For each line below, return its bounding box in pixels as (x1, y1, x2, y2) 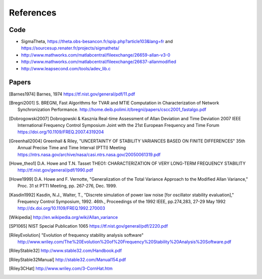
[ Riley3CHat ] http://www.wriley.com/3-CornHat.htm (9, 265, 113, 271)
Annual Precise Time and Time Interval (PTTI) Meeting (17, 145, 126, 151)
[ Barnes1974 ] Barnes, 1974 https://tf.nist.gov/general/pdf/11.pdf (9, 91, 135, 97)
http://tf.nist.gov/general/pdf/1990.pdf (17, 167, 93, 173)
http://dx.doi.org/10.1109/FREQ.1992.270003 (17, 205, 105, 211)
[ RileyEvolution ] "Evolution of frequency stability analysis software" (9, 232, 144, 238)
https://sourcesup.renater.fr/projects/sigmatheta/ (21, 45, 119, 51)
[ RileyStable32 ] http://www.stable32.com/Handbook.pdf (9, 248, 122, 254)
